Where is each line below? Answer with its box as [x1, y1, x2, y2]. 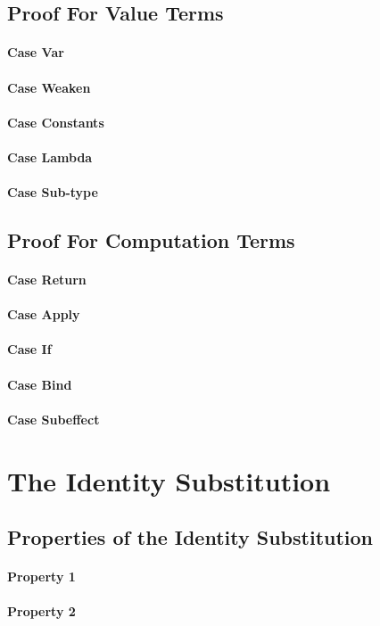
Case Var [7, 43, 64, 62]
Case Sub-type [7, 183, 98, 202]
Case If [7, 340, 52, 358]
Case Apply [7, 305, 80, 324]
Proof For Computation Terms [7, 227, 295, 254]
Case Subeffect [7, 409, 100, 428]
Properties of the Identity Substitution [7, 523, 374, 551]
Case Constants [7, 112, 104, 131]
